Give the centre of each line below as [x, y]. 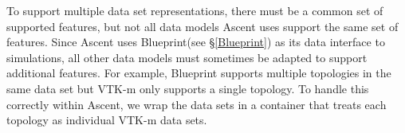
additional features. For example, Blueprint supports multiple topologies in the [199, 73]
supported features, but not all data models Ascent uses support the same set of [202, 26]
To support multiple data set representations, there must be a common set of [195, 10]
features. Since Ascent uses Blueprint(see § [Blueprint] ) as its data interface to [196, 42]
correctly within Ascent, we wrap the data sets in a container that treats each [197, 104]
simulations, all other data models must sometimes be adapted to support [187, 57]
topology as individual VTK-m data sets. [107, 120]
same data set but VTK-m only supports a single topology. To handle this [188, 88]
